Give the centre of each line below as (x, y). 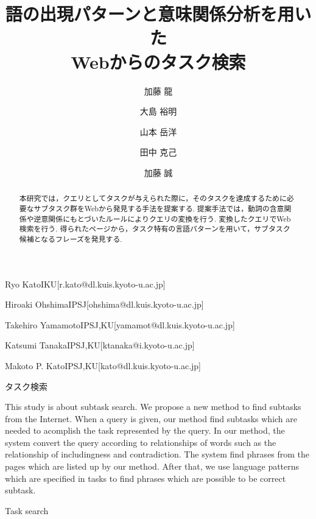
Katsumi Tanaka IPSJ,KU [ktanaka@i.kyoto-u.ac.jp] (100, 345)
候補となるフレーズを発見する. (71, 238)
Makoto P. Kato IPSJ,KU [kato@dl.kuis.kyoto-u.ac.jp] (103, 365)
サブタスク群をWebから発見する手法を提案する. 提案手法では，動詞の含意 (159, 208)
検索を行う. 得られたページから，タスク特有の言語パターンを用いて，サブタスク (155, 229)
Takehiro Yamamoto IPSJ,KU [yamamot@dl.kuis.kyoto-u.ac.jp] (120, 324)
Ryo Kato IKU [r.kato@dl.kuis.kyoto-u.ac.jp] (85, 284)
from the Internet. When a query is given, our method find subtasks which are (151, 418)
